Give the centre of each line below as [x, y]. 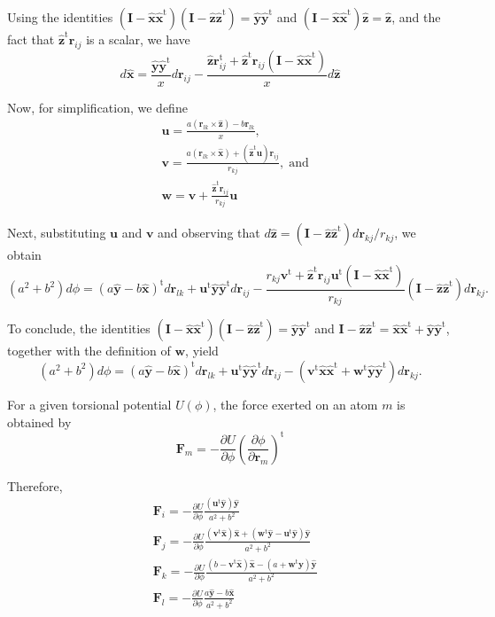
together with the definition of [89, 351]
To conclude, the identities [79, 328]
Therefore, [35, 485]
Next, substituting [57, 233]
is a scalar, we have [138, 39]
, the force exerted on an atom [295, 404]
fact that [31, 39]
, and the [416, 17]
